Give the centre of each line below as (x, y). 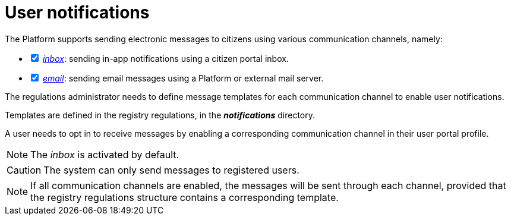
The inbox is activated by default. (105, 154)
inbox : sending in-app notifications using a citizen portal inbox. (165, 58)
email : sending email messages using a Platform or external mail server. (183, 78)
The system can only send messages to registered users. (171, 170)
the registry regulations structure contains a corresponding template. (184, 197)
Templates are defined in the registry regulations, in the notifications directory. (160, 115)
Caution (24, 170)
